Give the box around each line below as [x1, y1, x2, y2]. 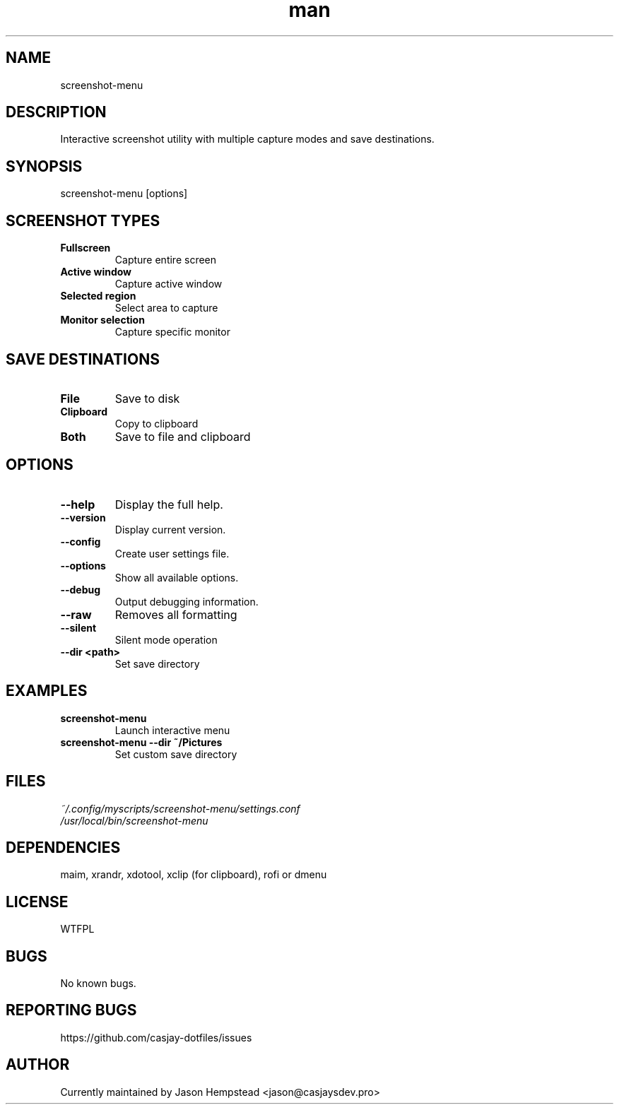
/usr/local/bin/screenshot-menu [60, 814, 208, 827]
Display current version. [114, 523, 226, 536]
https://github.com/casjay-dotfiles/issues [60, 1031, 252, 1044]
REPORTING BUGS [6, 1001, 137, 1020]
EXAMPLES [6, 682, 88, 700]
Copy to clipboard [114, 417, 199, 430]
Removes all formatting [114, 607, 237, 622]
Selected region [60, 290, 136, 302]
